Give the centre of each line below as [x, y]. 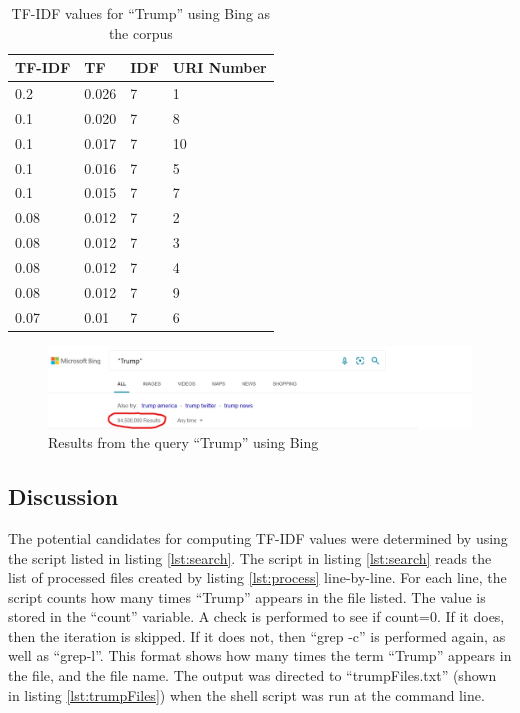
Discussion [63, 496]
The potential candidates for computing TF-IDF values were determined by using [258, 537]
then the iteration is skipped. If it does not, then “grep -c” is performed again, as [257, 635]
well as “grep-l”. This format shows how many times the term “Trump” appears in [260, 655]
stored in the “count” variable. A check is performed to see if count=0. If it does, [256, 616]
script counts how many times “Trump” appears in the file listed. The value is [247, 596]
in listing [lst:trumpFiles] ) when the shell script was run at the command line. [246, 694]
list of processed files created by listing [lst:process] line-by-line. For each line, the [257, 577]
